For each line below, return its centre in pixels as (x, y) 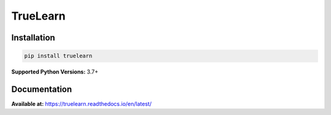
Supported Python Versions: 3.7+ (55, 72)
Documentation (42, 89)
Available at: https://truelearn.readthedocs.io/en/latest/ (82, 104)
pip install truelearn (58, 56)
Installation (33, 38)
